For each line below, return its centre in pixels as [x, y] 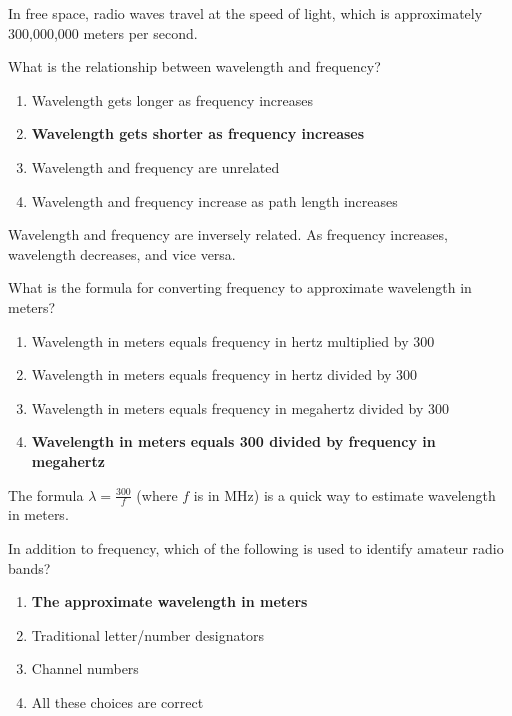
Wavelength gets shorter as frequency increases [198, 133]
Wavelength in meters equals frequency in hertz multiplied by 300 [233, 340]
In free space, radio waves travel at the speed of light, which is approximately [245, 13]
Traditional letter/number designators [147, 634]
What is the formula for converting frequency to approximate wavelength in [240, 287]
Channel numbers [85, 668]
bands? [29, 567]
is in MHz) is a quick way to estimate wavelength [344, 494]
